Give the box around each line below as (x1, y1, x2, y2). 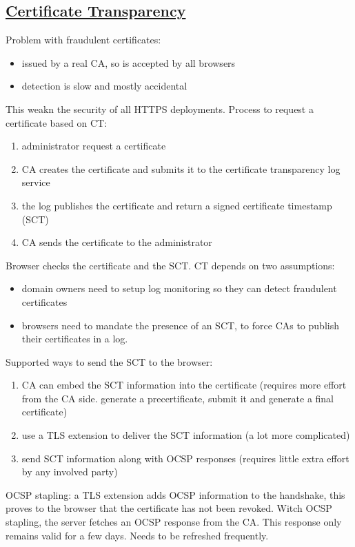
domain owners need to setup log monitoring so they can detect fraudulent (21, 281, 337, 296)
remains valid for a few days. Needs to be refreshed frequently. (6, 528, 269, 542)
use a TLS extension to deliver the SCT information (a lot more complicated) (21, 428, 350, 442)
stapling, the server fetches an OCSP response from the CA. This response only (6, 515, 342, 529)
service (21, 175, 50, 189)
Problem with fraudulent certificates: (6, 32, 161, 47)
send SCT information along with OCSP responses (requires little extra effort (21, 451, 349, 465)
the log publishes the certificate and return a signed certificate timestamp (21, 198, 332, 212)
